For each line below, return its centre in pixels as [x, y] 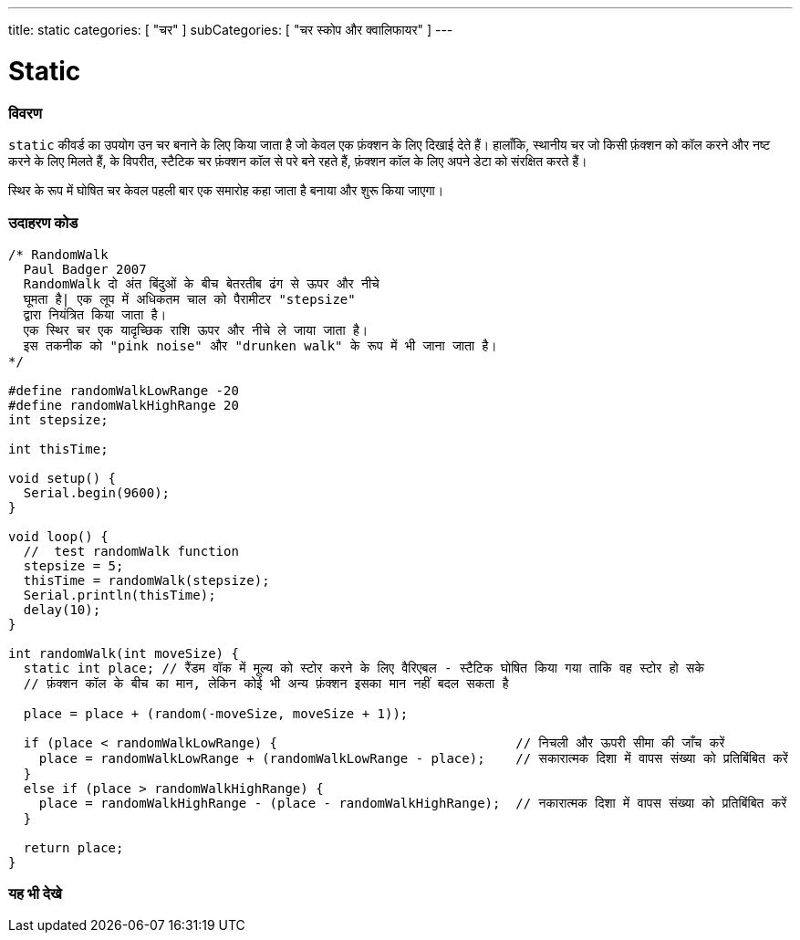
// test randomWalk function [131, 551]
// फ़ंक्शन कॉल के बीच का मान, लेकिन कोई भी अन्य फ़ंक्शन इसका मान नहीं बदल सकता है [266, 683]
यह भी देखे [35, 893]
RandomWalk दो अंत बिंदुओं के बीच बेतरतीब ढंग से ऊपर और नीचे [201, 283]
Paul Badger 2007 [85, 269]
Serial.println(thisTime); [119, 595]
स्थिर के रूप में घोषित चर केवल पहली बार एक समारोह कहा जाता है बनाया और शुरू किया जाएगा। [226, 190]
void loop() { [58, 536]
